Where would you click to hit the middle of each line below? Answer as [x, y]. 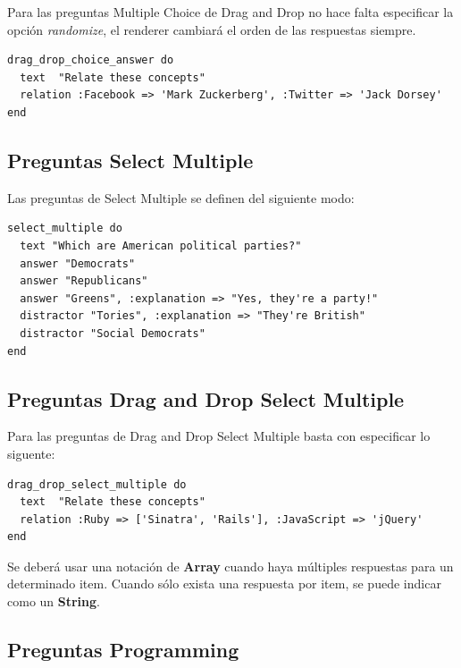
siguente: [31, 453]
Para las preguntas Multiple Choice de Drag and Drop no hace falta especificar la [230, 12]
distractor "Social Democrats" [113, 333]
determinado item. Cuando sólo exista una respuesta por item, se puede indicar [224, 583]
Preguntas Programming [123, 650]
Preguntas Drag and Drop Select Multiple [206, 398]
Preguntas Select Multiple [130, 160]
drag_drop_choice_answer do [91, 60]
